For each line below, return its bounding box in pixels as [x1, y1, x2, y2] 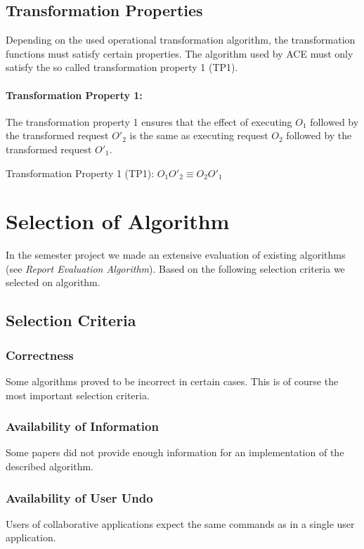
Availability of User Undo [6, 489, 153, 506]
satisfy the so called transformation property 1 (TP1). [6, 60, 238, 75]
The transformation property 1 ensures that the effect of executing [6, 114, 292, 129]
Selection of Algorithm [6, 207, 230, 235]
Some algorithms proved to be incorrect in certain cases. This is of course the [6, 374, 339, 389]
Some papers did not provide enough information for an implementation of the [6, 445, 344, 460]
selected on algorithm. [6, 275, 100, 290]
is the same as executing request [129, 128, 268, 143]
